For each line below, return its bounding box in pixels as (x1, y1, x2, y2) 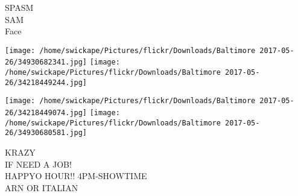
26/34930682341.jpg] (5, 58, 87, 67)
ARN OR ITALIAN (5, 181, 78, 194)
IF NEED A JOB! (5, 157, 72, 170)
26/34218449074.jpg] (5, 109, 87, 118)
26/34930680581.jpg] (5, 128, 87, 138)
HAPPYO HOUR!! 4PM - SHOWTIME (5, 169, 147, 182)
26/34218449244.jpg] (5, 78, 87, 87)
